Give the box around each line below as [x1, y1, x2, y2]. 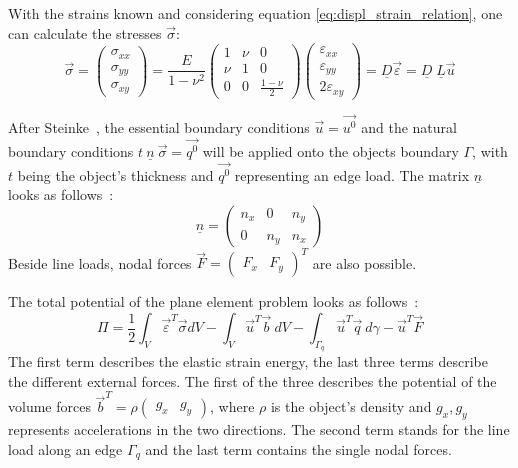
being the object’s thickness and [17, 164, 214, 185]
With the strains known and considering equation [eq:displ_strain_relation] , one [8, 3, 503, 23]
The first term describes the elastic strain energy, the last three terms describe [8, 351, 488, 372]
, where [210, 396, 255, 417]
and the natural [361, 117, 457, 138]
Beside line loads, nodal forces [8, 252, 192, 273]
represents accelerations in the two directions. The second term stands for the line [8, 418, 510, 439]
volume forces [8, 396, 91, 417]
